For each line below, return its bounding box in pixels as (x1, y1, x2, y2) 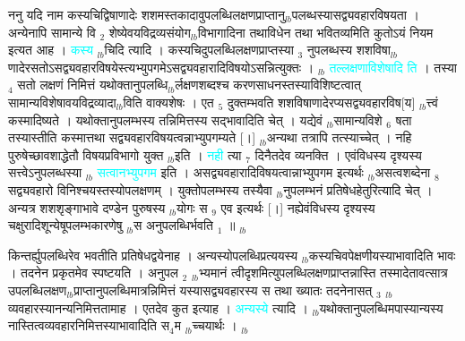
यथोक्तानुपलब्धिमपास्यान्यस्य (319, 298, 443, 317)
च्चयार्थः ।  (192, 316, 242, 335)
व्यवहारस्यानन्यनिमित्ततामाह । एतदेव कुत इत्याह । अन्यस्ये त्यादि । (8, 298, 308, 317)
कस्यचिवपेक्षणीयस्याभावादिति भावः (308, 245, 456, 264)
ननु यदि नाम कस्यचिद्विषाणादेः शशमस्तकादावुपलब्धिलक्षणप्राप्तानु (8, 5, 285, 23)
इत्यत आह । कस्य (8, 40, 93, 59)
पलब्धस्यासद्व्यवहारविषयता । (291, 5, 419, 23)
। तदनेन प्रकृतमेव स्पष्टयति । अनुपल (8, 263, 178, 282)
